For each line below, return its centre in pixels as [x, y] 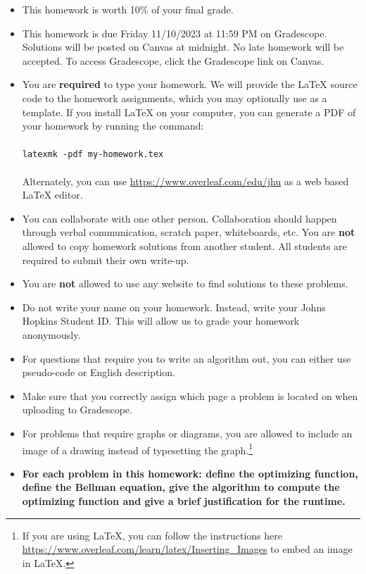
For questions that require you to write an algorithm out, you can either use [187, 358]
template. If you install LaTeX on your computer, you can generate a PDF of [189, 112]
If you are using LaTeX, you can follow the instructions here [152, 535]
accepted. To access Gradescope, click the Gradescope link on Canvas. [173, 60]
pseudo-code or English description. [99, 372]
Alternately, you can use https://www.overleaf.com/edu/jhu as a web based [185, 181]
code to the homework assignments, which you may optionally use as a [175, 98]
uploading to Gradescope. [77, 410]
